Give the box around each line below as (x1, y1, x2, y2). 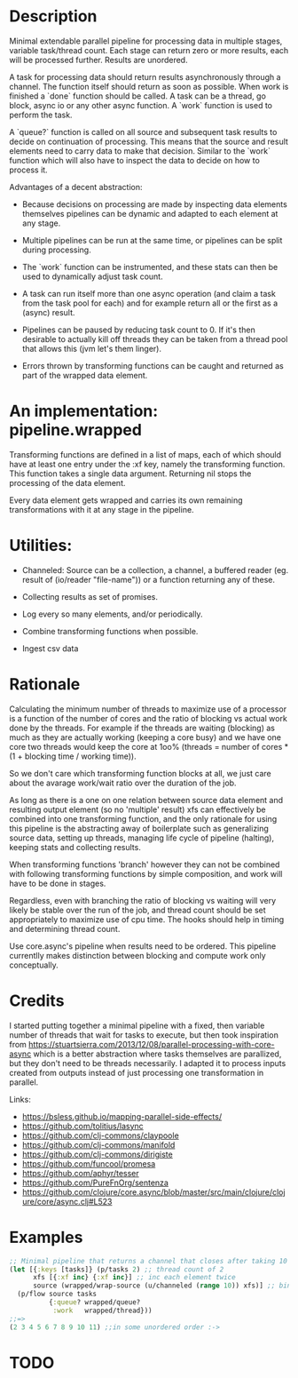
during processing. (21, 244, 91, 255)
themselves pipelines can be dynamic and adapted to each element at (21, 208, 278, 219)
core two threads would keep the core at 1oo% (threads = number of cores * (9, 741, 289, 752)
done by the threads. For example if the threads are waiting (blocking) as (9, 722, 275, 733)
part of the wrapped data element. (21, 370, 148, 380)
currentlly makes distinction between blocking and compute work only (9, 950, 266, 960)
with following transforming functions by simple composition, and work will (9, 868, 283, 879)
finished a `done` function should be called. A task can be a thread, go (9, 91, 266, 101)
